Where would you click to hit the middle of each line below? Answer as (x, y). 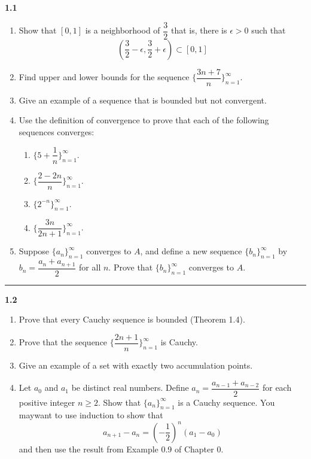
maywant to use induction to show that (91, 415)
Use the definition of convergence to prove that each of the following (144, 120)
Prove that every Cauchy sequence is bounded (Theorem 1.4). (132, 319)
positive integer (47, 402)
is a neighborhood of (123, 30)
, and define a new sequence (191, 251)
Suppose (34, 251)
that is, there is (199, 30)
